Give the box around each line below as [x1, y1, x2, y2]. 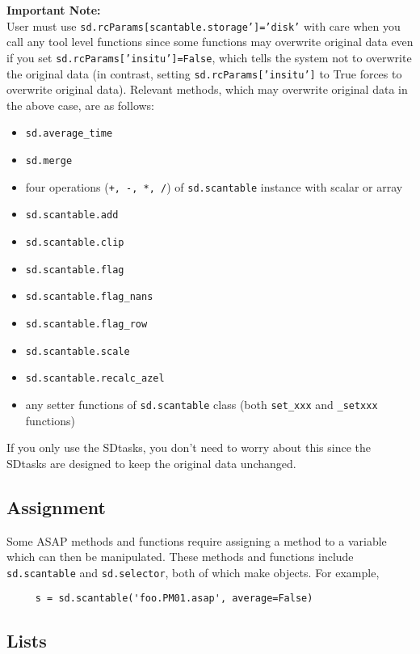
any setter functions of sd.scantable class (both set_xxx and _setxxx [25, 395, 378, 412]
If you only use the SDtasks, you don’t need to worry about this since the [6, 439, 371, 456]
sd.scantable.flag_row [25, 318, 148, 330]
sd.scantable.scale [25, 345, 130, 357]
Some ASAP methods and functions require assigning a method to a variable [6, 532, 387, 549]
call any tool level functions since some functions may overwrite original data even [6, 33, 414, 50]
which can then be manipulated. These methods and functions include [6, 548, 354, 565]
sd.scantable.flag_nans [25, 291, 153, 303]
